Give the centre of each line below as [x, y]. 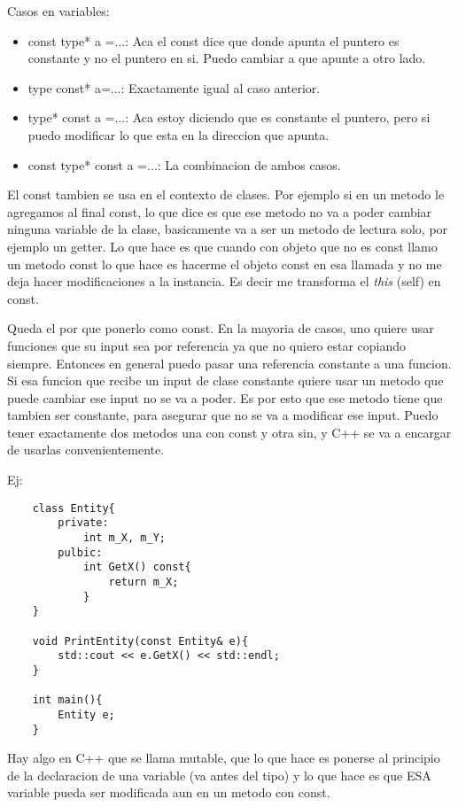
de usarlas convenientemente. [86, 450]
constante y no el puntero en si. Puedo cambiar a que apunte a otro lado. [227, 58]
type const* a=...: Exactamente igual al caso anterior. [174, 87]
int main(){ [67, 700]
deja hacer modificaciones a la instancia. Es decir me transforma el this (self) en [224, 281]
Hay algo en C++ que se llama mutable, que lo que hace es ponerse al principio [224, 758]
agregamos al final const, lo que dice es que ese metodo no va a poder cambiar [220, 211]
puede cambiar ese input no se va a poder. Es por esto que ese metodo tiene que [225, 397]
